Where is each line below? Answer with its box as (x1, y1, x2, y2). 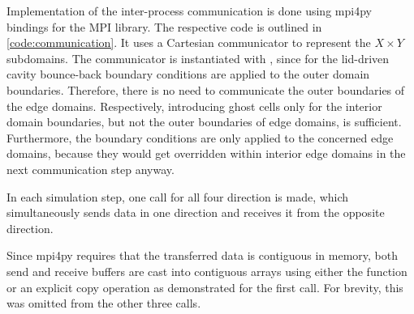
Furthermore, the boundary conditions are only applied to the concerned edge (6, 129, 394, 146)
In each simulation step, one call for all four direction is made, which (6, 188, 349, 205)
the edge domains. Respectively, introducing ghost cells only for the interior (6, 97, 382, 114)
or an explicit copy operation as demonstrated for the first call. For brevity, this (6, 278, 403, 295)
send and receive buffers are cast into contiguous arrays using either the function (6, 262, 408, 279)
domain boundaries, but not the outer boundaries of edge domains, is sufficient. (6, 113, 402, 130)
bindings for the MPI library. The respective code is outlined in (6, 18, 322, 35)
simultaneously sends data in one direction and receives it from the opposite (6, 204, 385, 221)
